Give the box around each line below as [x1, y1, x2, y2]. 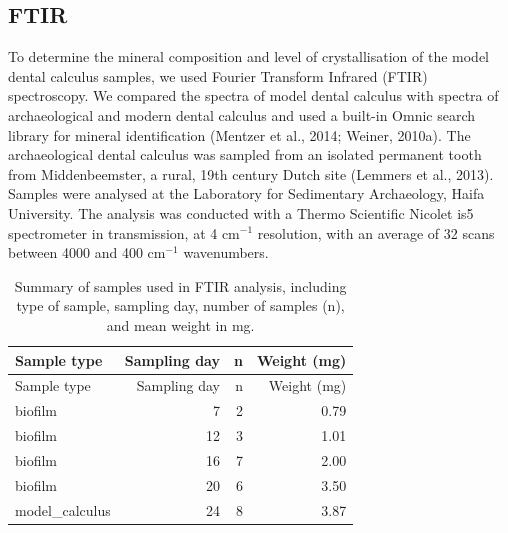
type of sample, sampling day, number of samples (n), [16, 295, 345, 316]
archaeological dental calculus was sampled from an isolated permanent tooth [8, 144, 482, 165]
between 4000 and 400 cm [8, 242, 166, 263]
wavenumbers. [183, 242, 269, 263]
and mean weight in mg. [106, 314, 255, 335]
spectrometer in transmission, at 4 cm [8, 222, 240, 243]
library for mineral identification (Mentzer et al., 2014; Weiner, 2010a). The [8, 124, 471, 145]
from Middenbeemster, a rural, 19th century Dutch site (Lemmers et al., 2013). [8, 163, 494, 184]
